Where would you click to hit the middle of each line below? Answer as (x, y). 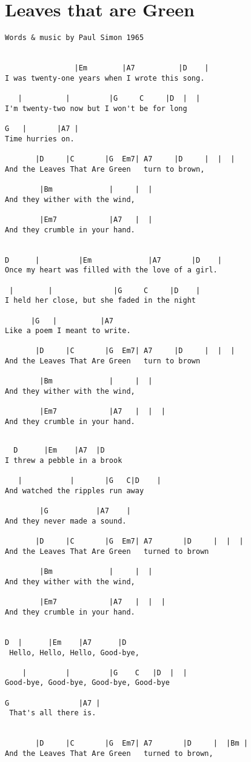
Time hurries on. (40, 139)
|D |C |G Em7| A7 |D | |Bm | (142, 743)
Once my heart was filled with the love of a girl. (111, 270)
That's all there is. (53, 713)
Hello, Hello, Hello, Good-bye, (74, 652)
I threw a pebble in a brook (64, 461)
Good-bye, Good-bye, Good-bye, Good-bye (88, 683)
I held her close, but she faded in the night (100, 301)
